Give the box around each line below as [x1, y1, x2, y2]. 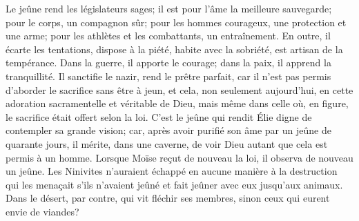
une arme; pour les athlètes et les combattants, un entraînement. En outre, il [6, 28, 331, 43]
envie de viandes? [6, 204, 79, 218]
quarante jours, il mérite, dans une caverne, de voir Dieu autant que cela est [6, 136, 328, 151]
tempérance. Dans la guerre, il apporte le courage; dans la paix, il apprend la [6, 55, 331, 70]
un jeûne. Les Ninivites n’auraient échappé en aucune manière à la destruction [6, 164, 338, 178]
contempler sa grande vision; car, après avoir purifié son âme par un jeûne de [6, 123, 331, 137]
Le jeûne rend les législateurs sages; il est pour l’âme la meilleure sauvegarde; [6, 1, 332, 15]
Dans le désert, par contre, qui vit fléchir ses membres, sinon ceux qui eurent [6, 191, 330, 205]
